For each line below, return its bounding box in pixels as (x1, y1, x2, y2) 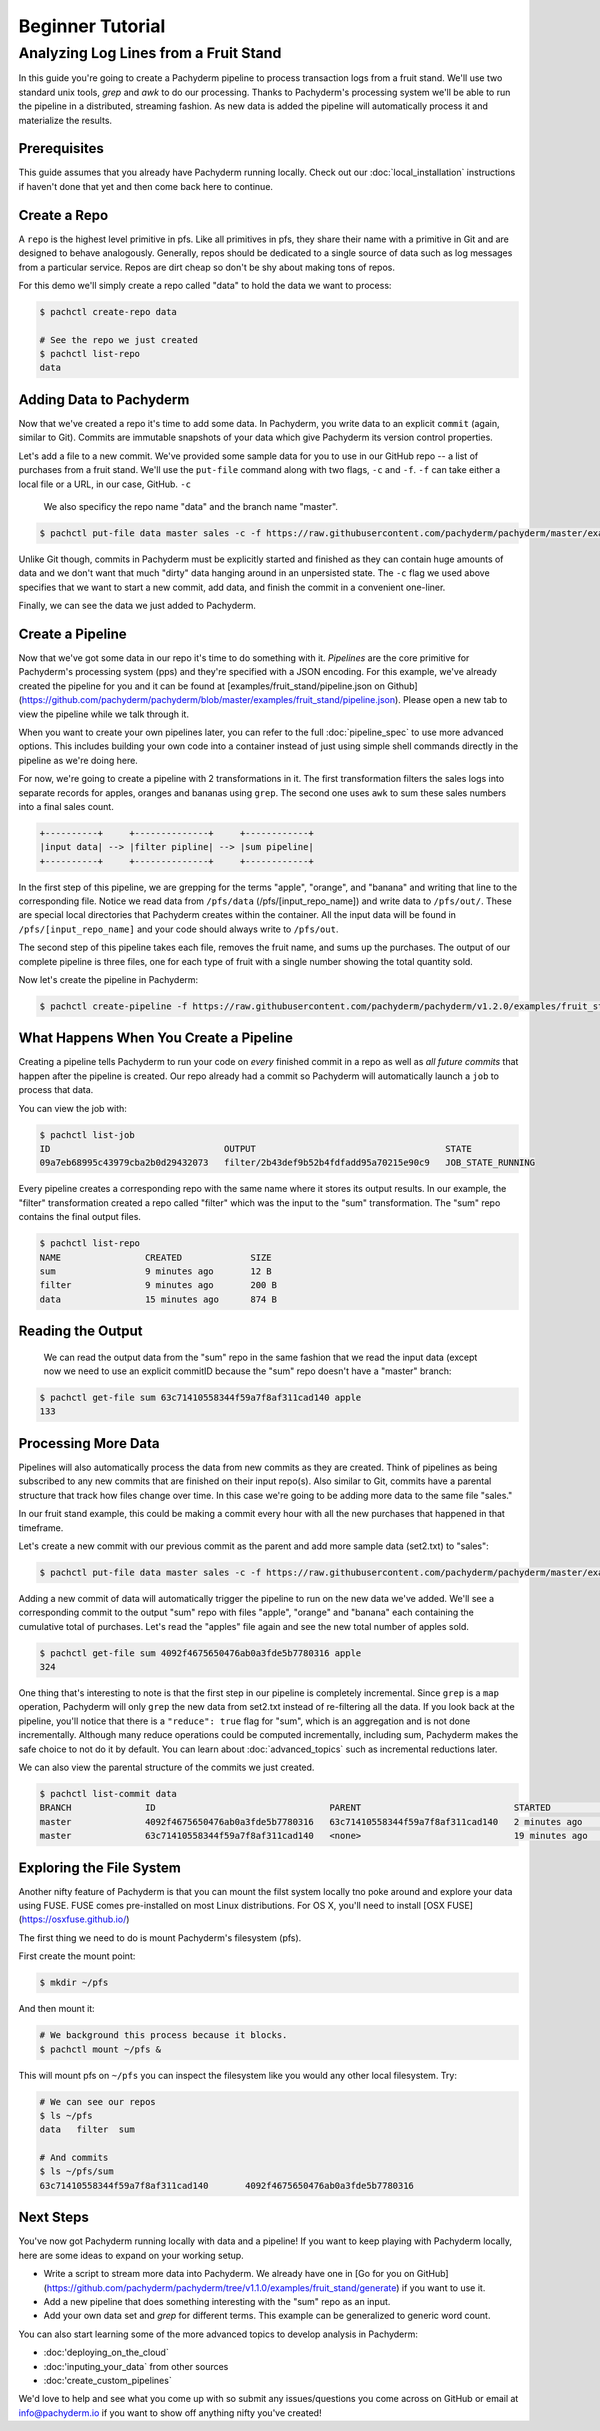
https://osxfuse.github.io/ (21, 1913, 127, 1925)
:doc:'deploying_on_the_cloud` (43, 2346, 169, 2359)
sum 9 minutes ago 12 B (39, 1265, 272, 1277)
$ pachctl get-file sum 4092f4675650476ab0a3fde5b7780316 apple (39, 1647, 362, 1659)
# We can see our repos (39, 2096, 157, 2107)
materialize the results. (18, 114, 113, 126)
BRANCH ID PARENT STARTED (39, 1802, 552, 1814)
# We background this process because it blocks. (39, 2030, 288, 2041)
